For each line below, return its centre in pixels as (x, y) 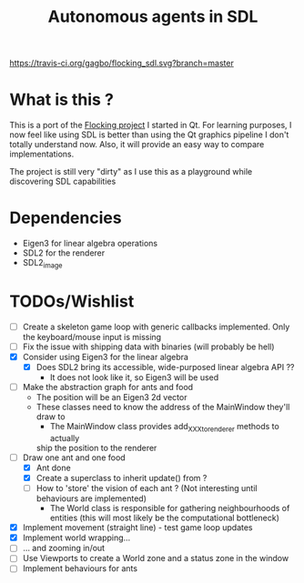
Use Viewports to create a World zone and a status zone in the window (156, 558)
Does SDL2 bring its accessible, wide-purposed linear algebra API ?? (165, 367)
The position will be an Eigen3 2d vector (111, 397)
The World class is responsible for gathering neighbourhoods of (170, 508)
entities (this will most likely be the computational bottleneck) (165, 518)
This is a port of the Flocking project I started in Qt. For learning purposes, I (151, 126)
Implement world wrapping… (76, 538)
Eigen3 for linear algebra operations (90, 244)
